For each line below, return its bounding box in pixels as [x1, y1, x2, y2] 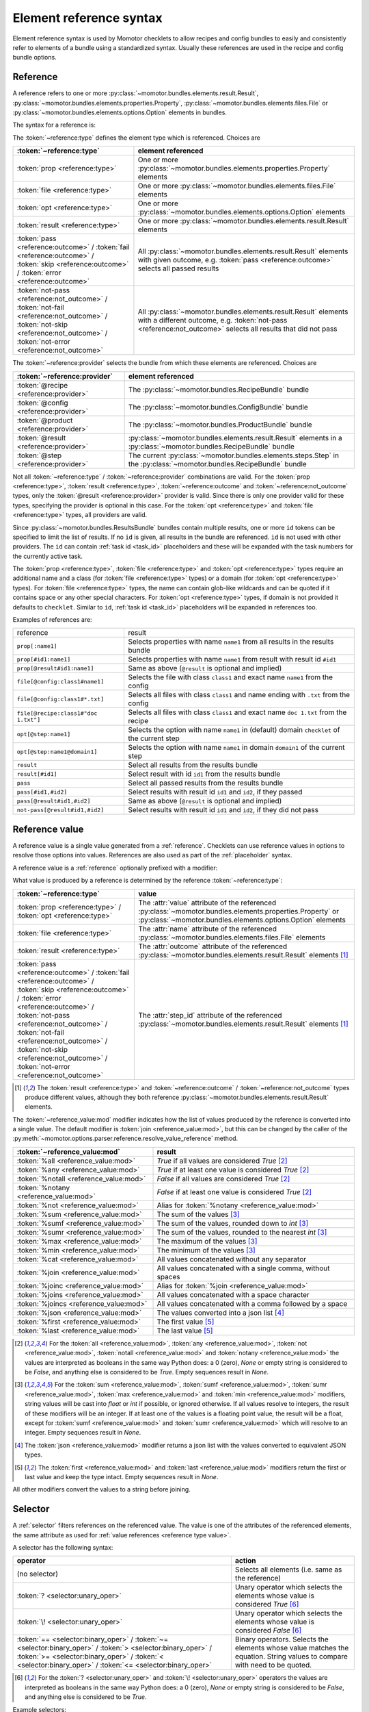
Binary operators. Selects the [234, 1635, 329, 1644]
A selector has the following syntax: [12, 1544, 113, 1552]
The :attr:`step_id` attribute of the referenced [137, 1010, 283, 1020]
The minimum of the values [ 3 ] [156, 1245, 256, 1255]
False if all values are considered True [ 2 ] [156, 1174, 290, 1183]
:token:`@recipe [16, 380, 68, 390]
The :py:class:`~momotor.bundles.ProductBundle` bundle [128, 420, 312, 429]
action [234, 1556, 256, 1565]
